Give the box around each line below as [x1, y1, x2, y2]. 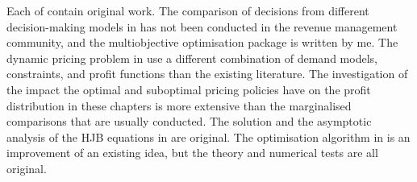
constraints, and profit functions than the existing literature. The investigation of [6, 65, 408, 82]
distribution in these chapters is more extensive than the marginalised [6, 97, 352, 114]
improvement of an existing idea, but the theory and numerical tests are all [6, 144, 378, 161]
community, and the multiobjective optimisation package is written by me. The [6, 34, 398, 51]
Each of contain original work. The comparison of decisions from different [6, 2, 369, 19]
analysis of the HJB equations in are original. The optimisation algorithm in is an [6, 128, 411, 145]
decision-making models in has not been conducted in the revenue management [6, 18, 398, 35]
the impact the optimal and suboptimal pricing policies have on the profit [6, 81, 371, 97]
